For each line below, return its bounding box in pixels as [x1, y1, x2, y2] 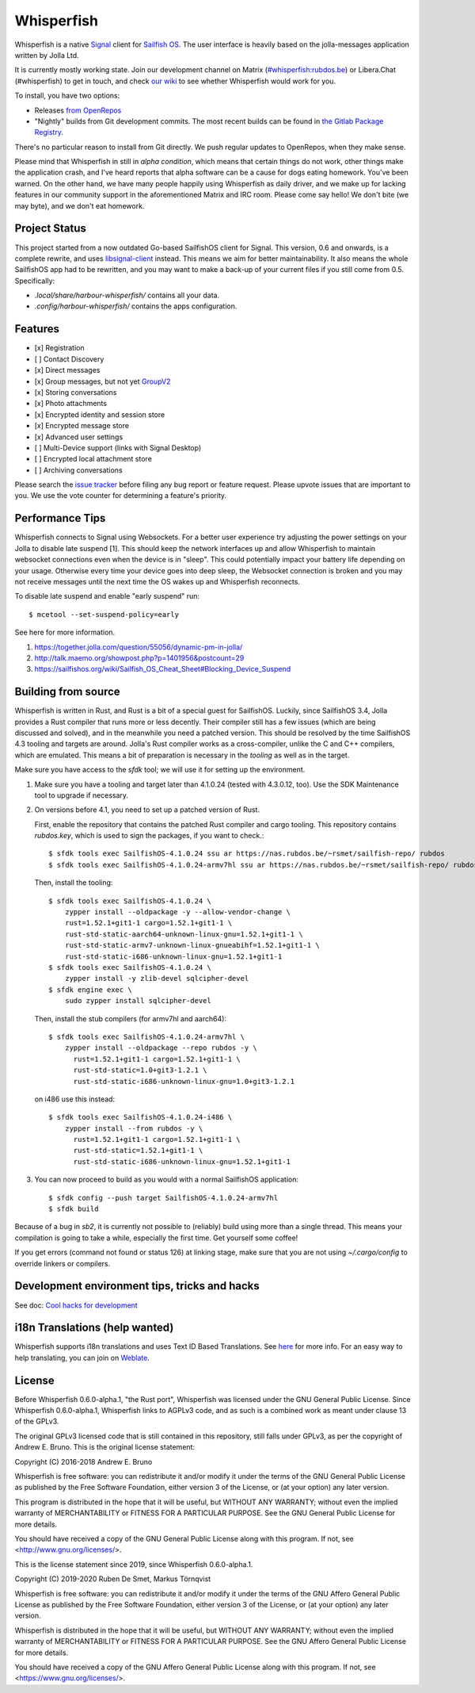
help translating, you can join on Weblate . [14, 1353, 150, 1362]
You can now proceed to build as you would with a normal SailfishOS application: [34, 1174, 298, 1185]
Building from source [14, 685, 120, 699]
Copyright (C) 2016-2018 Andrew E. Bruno [14, 1457, 153, 1466]
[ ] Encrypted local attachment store [34, 454, 152, 464]
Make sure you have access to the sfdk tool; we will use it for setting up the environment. [14, 765, 306, 775]
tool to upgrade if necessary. [34, 790, 129, 800]
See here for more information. [14, 627, 116, 638]
